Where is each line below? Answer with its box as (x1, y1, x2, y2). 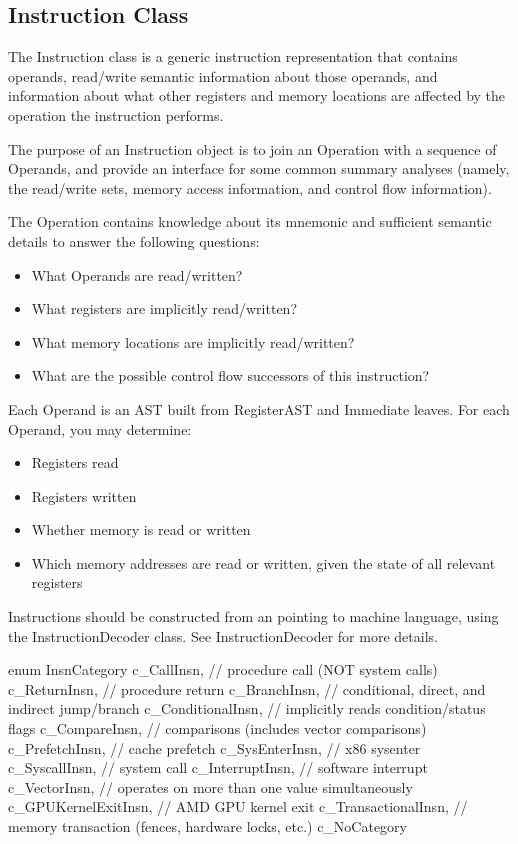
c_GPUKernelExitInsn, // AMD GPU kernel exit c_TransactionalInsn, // (8, 796, 468, 817)
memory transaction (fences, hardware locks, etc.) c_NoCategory (8, 816, 407, 837)
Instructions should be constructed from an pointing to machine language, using (8, 606, 499, 627)
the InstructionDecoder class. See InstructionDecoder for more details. (8, 625, 438, 646)
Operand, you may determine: (8, 418, 192, 439)
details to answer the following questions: (8, 230, 260, 251)
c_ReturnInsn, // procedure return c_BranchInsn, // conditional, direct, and (8, 678, 486, 699)
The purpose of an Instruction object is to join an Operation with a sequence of (8, 138, 497, 159)
